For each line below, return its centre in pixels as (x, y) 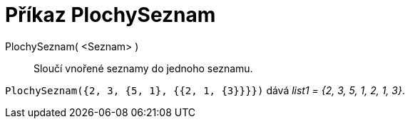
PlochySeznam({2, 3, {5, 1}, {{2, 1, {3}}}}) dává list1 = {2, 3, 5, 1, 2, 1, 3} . (205, 90)
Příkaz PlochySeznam (111, 15)
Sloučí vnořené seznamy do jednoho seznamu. (143, 68)
